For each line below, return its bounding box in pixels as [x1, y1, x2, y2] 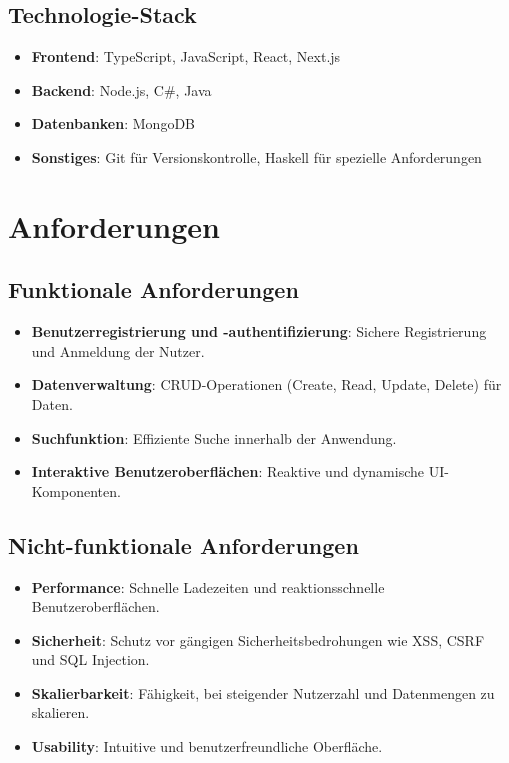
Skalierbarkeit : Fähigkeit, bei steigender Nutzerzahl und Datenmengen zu [31, 682, 495, 703]
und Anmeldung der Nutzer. [31, 340, 205, 361]
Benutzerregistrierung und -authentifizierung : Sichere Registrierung [31, 321, 487, 342]
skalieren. [31, 702, 90, 723]
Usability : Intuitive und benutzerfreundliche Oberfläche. [31, 736, 383, 757]
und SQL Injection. [31, 649, 150, 670]
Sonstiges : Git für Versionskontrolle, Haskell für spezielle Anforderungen [31, 146, 482, 167]
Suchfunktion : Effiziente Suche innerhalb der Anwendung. [31, 427, 397, 448]
